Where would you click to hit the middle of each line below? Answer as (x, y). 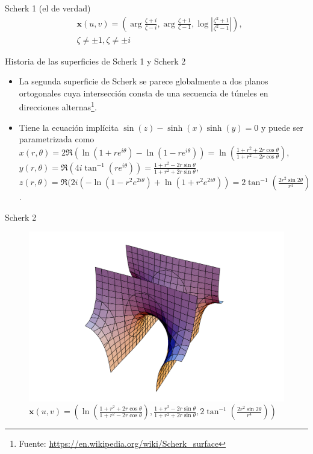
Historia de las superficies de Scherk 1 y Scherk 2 (95, 61)
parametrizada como (57, 139)
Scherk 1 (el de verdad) (48, 8)
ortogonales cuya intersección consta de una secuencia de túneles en (144, 93)
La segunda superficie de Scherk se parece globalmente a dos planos (144, 81)
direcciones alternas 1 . (58, 106)
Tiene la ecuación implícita (69, 127)
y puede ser (282, 127)
